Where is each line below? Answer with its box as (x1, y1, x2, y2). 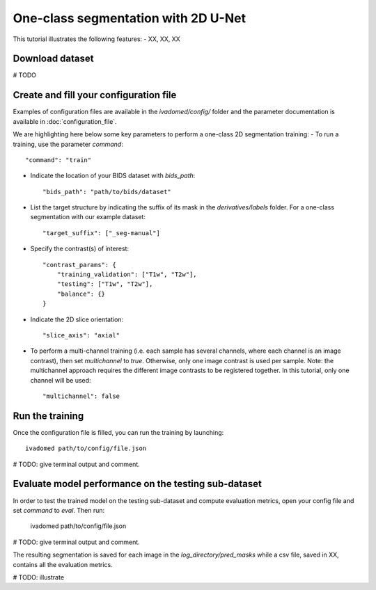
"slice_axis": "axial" (42, 331, 120, 339)
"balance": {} (56, 289, 106, 298)
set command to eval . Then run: (13, 506, 105, 514)
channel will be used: (30, 376, 91, 384)
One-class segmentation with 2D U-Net (13, 10, 246, 26)
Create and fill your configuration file (13, 89, 177, 101)
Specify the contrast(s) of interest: (30, 244, 129, 253)
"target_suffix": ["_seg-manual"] (42, 229, 160, 237)
